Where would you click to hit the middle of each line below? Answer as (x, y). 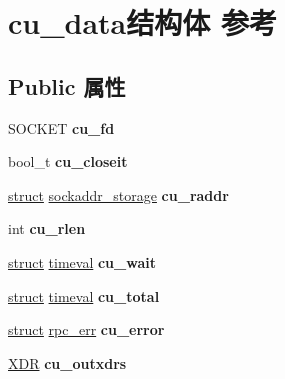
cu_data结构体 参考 (142, 22)
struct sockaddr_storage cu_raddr (118, 194)
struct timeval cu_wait (82, 261)
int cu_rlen (47, 228)
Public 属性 (67, 85)
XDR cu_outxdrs (67, 362)
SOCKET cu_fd (61, 127)
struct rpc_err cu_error (86, 329)
